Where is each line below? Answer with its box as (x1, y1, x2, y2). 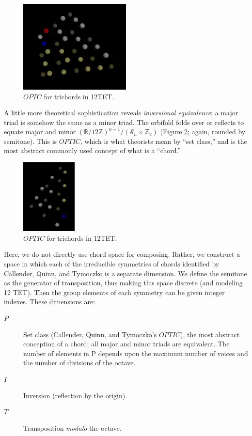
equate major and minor (4, 126, 76, 137)
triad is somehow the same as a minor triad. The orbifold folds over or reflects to (4, 117, 244, 127)
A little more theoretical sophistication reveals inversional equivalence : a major (4, 108, 238, 118)
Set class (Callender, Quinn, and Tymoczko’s (23, 329, 157, 339)
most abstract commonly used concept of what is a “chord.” (4, 145, 181, 156)
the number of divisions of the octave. (23, 358, 136, 368)
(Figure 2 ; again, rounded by (160, 126, 246, 137)
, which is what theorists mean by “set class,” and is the (80, 136, 247, 146)
